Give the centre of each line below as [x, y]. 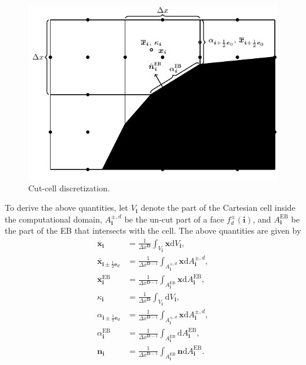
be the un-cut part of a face [174, 219]
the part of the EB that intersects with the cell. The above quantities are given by [153, 230]
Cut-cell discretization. [69, 188]
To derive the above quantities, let [66, 208]
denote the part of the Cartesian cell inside [218, 208]
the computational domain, [54, 219]
